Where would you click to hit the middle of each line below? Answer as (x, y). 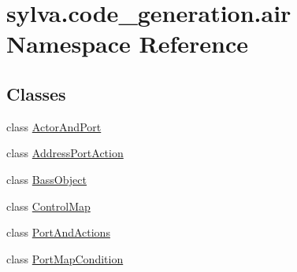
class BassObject (46, 179)
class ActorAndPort (54, 126)
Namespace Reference (127, 44)
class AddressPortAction (65, 153)
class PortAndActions (58, 232)
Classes (36, 93)
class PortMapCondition (65, 258)
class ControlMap (48, 206)
